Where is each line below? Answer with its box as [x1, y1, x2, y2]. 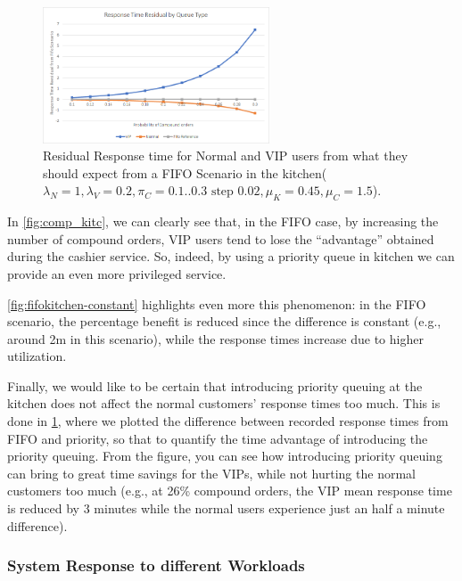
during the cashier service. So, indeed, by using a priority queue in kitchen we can [7, 247, 455, 266]
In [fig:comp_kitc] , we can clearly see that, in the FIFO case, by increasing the [7, 212, 439, 231]
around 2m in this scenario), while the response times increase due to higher [7, 329, 424, 348]
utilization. [7, 347, 67, 365]
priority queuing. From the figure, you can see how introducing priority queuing [7, 446, 442, 465]
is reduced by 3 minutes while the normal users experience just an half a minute [7, 499, 445, 518]
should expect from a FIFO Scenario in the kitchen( [43, 163, 327, 182]
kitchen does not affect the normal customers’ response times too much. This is [7, 394, 441, 413]
